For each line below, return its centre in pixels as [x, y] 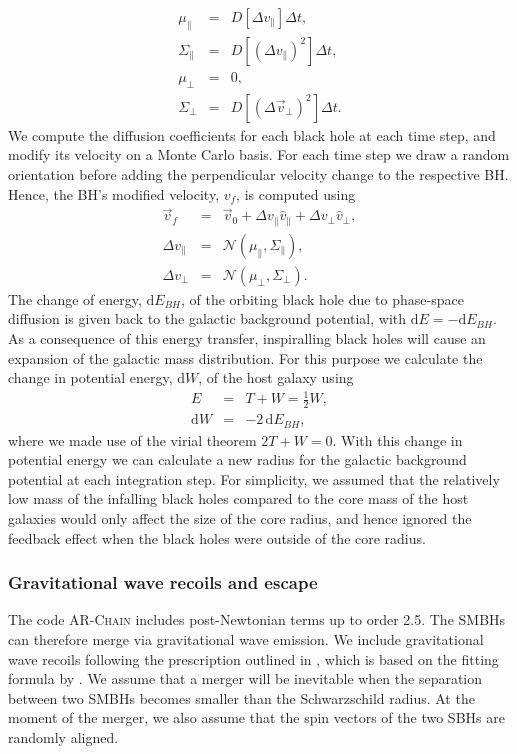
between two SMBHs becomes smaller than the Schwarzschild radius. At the [241, 697]
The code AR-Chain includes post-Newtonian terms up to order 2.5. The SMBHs [257, 619]
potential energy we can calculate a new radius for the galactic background [237, 459]
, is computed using [296, 193]
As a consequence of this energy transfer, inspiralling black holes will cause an [247, 338]
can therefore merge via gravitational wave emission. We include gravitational [246, 639]
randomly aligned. [63, 737]
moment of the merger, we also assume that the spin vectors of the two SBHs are [256, 717]
